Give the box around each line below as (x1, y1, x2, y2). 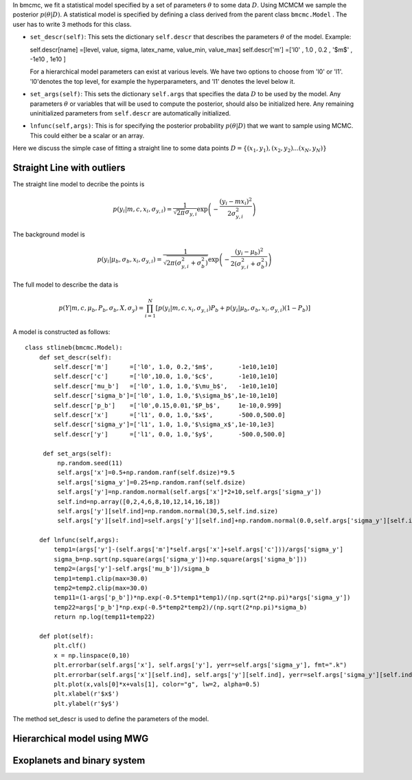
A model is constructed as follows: (12, 327, 111, 336)
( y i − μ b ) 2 (234, 247, 264, 257)
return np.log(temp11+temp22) (54, 613, 156, 621)
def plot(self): (38, 632, 94, 640)
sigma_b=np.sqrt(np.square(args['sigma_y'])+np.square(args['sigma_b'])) (54, 555, 308, 563)
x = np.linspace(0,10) (54, 651, 130, 659)
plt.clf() (54, 642, 87, 649)
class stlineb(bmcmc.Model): (25, 344, 123, 352)
